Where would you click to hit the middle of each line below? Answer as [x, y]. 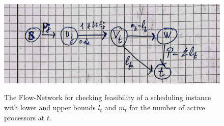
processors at [24, 117]
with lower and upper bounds [50, 107]
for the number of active [167, 107]
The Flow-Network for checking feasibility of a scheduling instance [108, 97]
